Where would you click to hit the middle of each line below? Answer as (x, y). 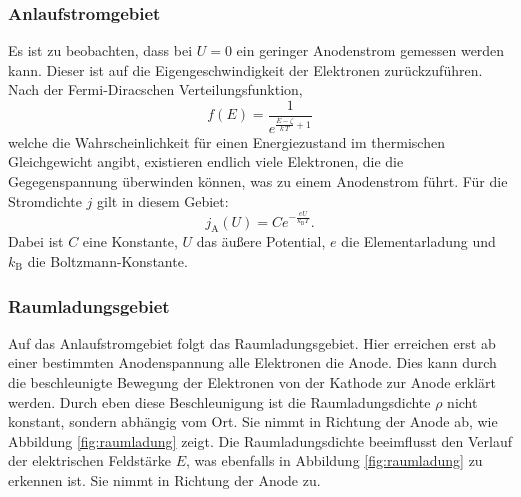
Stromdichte (45, 200)
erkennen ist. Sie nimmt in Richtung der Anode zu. (164, 479)
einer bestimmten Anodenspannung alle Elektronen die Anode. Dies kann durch (252, 362)
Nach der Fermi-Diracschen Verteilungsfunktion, (155, 89)
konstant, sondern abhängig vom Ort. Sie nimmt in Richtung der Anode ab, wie (253, 421)
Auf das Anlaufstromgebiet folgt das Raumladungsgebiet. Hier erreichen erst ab (252, 342)
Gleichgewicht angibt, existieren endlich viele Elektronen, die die (206, 161)
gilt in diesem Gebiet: (163, 200)
